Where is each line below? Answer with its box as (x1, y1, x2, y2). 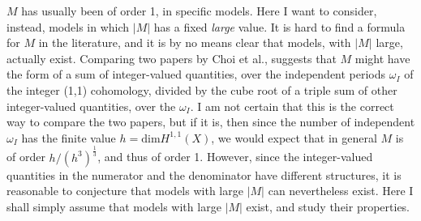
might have (354, 49, 410, 66)
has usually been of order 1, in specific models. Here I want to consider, (21, 2, 377, 19)
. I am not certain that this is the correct (190, 97, 394, 114)
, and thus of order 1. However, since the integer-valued (97, 148, 373, 165)
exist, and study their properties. (246, 198, 410, 215)
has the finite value (21, 129, 116, 146)
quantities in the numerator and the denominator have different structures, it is (6, 166, 402, 183)
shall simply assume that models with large (6, 198, 221, 215)
